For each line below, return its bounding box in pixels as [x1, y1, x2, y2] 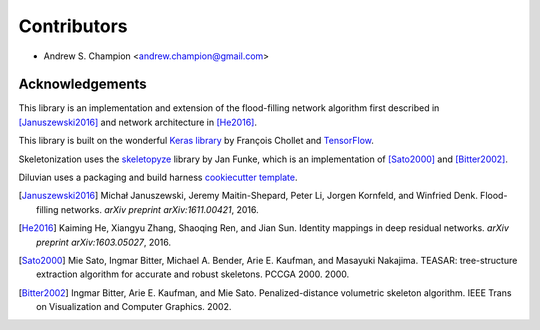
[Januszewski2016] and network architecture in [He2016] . [18, 116, 257, 128]
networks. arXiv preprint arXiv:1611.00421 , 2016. [60, 203, 259, 215]
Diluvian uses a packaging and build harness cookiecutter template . [18, 171, 298, 184]
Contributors [18, 15, 129, 37]
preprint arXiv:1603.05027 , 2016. [36, 236, 172, 248]
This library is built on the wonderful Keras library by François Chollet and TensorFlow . [18, 135, 375, 147]
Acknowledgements [18, 76, 147, 93]
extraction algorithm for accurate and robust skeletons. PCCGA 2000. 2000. [36, 268, 350, 280]
